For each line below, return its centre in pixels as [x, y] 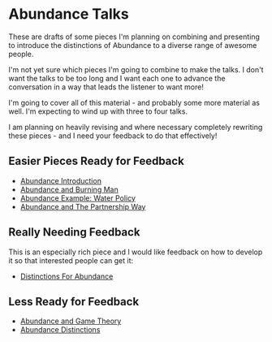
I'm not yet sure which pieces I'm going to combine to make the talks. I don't [136, 69]
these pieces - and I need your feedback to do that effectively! [113, 136]
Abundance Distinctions [60, 330]
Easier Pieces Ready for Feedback [96, 161]
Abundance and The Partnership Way [83, 206]
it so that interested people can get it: [71, 260]
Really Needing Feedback [74, 232]
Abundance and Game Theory [71, 321]
